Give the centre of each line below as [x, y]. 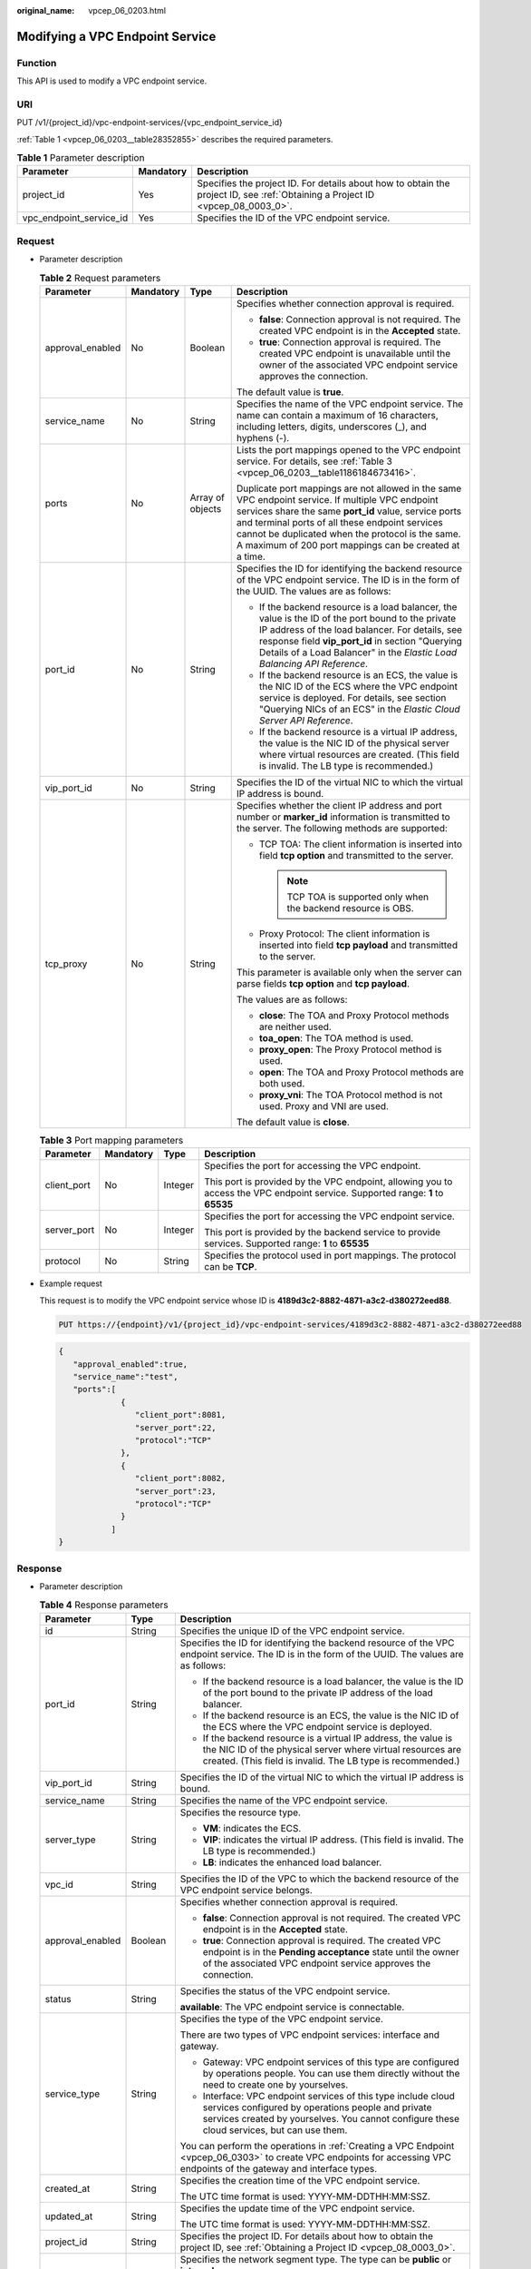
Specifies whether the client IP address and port [339, 805]
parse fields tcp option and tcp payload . [323, 983]
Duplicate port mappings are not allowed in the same [349, 488]
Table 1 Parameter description [81, 158]
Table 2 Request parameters [100, 278]
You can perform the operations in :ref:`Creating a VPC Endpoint [317, 2146]
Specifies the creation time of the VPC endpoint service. [300, 2180]
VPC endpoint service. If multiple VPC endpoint [337, 499]
